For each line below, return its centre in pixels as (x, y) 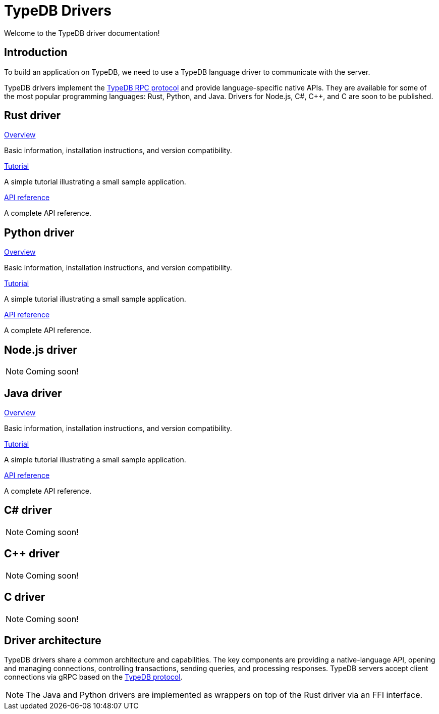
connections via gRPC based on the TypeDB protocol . (93, 677)
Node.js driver (41, 350)
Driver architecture (53, 640)
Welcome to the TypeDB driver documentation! (82, 33)
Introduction (36, 53)
